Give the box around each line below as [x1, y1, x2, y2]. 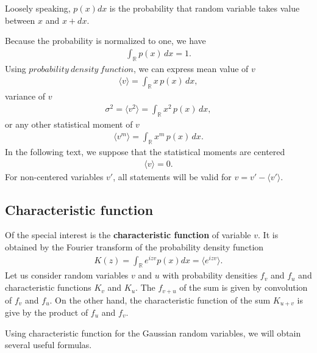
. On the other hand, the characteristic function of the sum [49, 293, 271, 306]
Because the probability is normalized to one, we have [5, 34, 206, 47]
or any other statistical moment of [5, 117, 133, 130]
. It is [258, 228, 279, 241]
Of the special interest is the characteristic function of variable [5, 228, 251, 241]
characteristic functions [5, 281, 91, 294]
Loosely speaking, [5, 2, 71, 14]
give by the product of [5, 305, 88, 318]
